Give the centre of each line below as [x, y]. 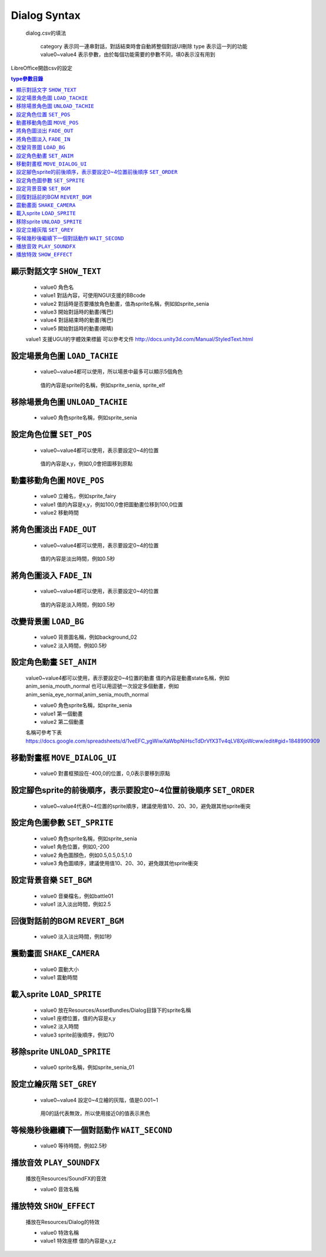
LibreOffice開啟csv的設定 [42, 68]
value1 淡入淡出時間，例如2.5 [76, 904]
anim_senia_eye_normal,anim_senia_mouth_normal [87, 694]
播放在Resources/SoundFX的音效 [66, 1178]
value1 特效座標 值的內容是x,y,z [78, 1241]
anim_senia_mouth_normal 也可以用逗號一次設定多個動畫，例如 [102, 686]
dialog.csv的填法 [46, 33]
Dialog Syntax [46, 15]
